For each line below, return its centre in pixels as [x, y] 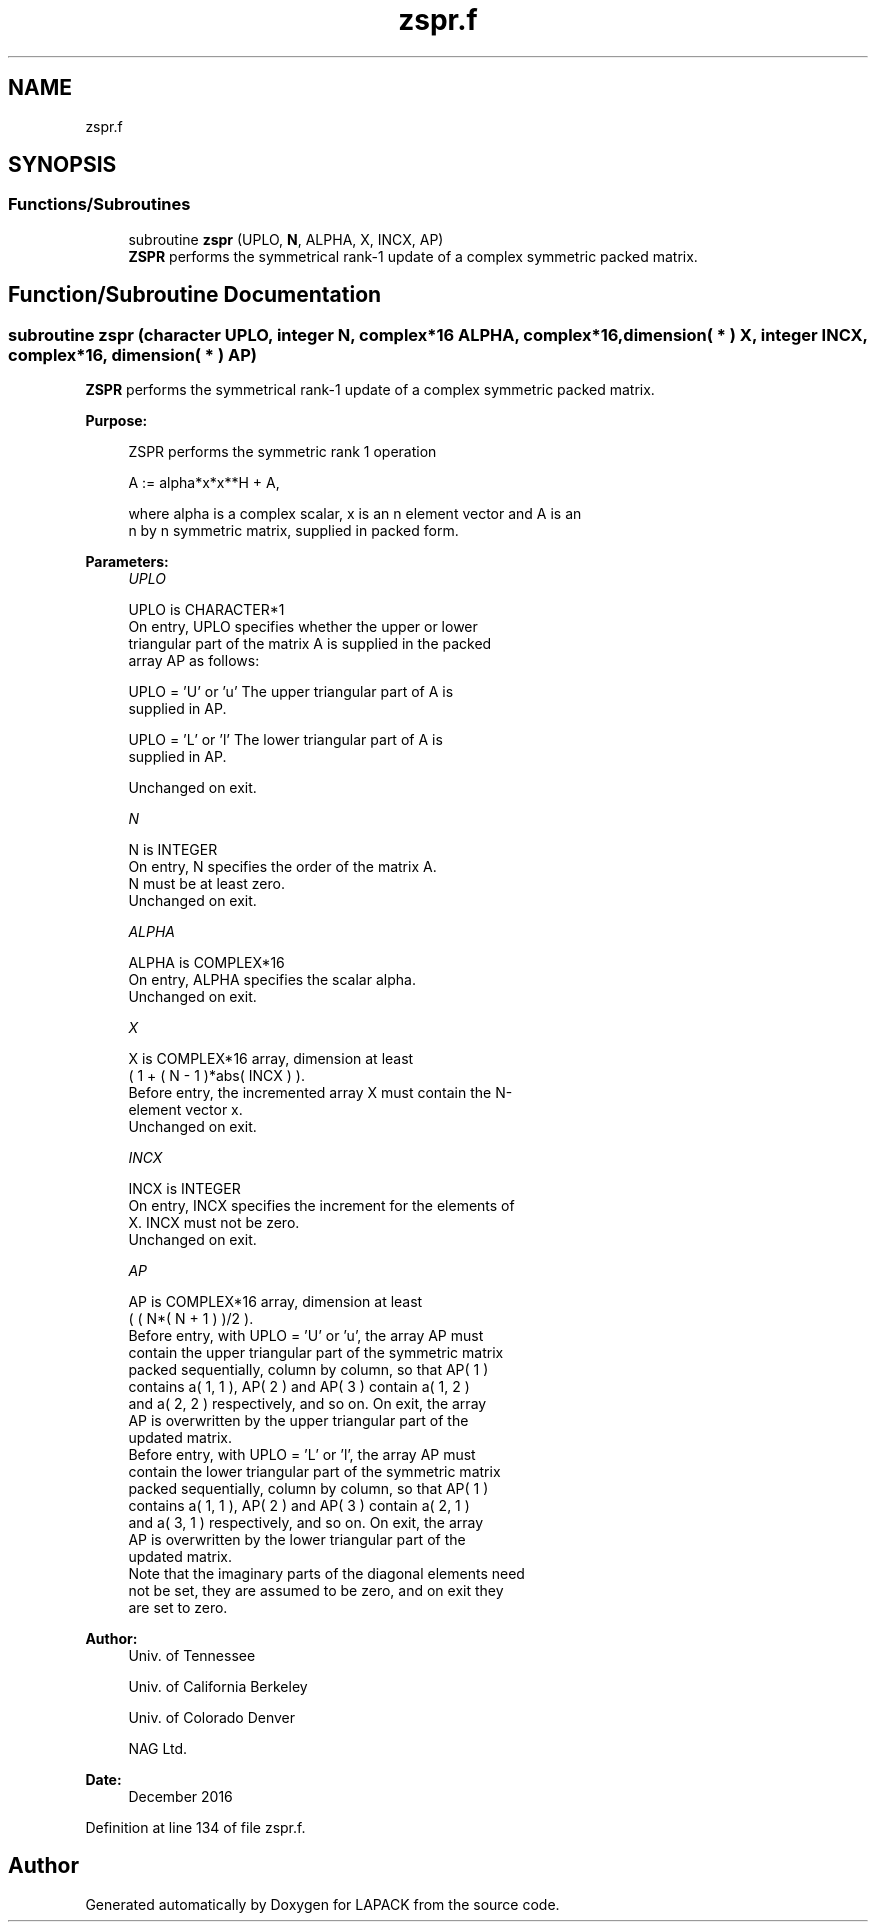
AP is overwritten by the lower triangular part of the [297, 1540]
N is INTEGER [173, 850]
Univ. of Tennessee [192, 1656]
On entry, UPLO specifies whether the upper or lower [303, 627]
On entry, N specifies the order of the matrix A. [282, 867]
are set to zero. [178, 1608]
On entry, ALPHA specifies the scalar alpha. [272, 980]
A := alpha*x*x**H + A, [204, 483]
